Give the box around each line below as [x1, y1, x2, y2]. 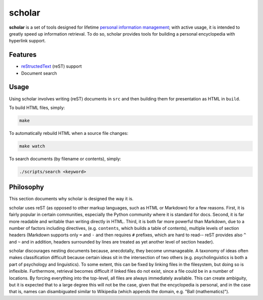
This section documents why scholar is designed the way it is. [9, 196, 134, 202]
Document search [21, 70, 57, 76]
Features [9, 51, 37, 59]
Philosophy [9, 183, 44, 191]
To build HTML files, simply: [9, 105, 65, 111]
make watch [19, 143, 45, 149]
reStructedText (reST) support [21, 63, 82, 69]
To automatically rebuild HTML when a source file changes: [9, 130, 129, 136]
